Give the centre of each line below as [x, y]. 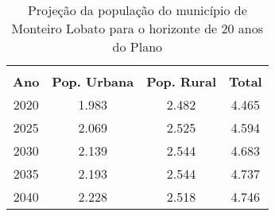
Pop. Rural [182, 81]
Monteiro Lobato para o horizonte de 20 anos [137, 28]
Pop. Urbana [93, 81]
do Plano [137, 46]
